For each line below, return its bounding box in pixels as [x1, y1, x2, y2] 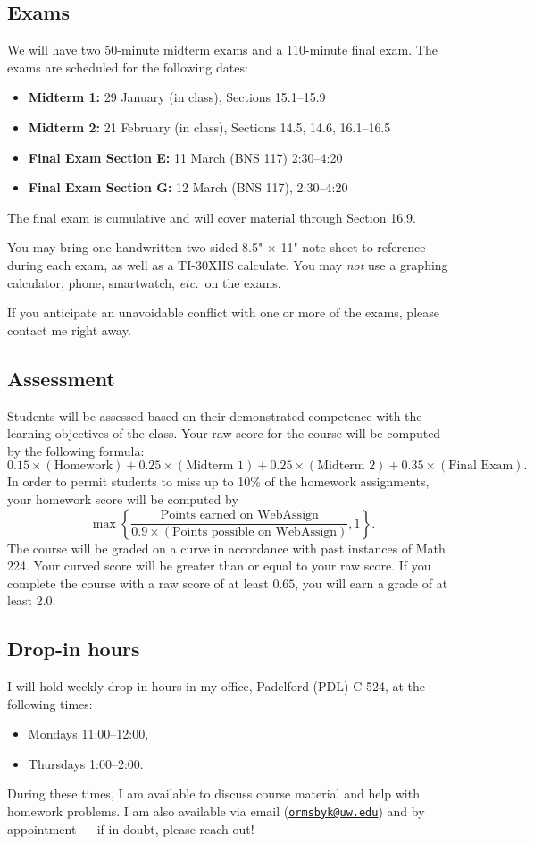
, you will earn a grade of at [295, 573, 448, 592]
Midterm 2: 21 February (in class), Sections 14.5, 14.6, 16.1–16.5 [28, 117, 391, 136]
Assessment [7, 364, 115, 392]
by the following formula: [7, 441, 145, 460]
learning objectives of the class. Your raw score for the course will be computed [7, 424, 441, 443]
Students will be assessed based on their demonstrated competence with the [7, 406, 422, 425]
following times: [7, 694, 93, 713]
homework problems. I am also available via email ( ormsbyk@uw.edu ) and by [7, 802, 425, 821]
